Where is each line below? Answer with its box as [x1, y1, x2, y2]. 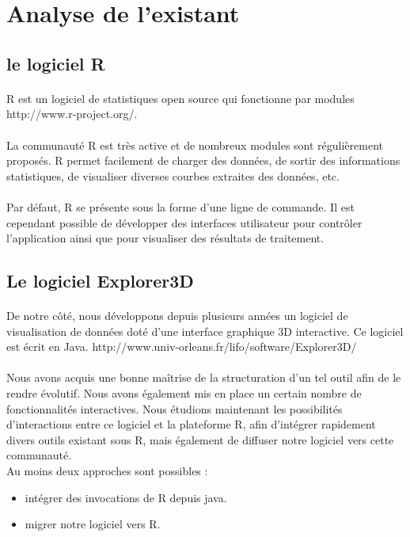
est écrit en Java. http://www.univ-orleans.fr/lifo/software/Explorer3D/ [6, 338, 357, 355]
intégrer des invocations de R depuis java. [25, 489, 227, 505]
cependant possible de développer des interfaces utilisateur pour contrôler [6, 214, 363, 230]
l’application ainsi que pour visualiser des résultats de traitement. [6, 230, 325, 246]
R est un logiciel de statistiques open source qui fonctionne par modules [6, 89, 355, 106]
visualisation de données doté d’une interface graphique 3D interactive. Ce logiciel [6, 322, 404, 339]
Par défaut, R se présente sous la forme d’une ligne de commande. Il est [6, 198, 355, 215]
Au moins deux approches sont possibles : [6, 463, 208, 478]
